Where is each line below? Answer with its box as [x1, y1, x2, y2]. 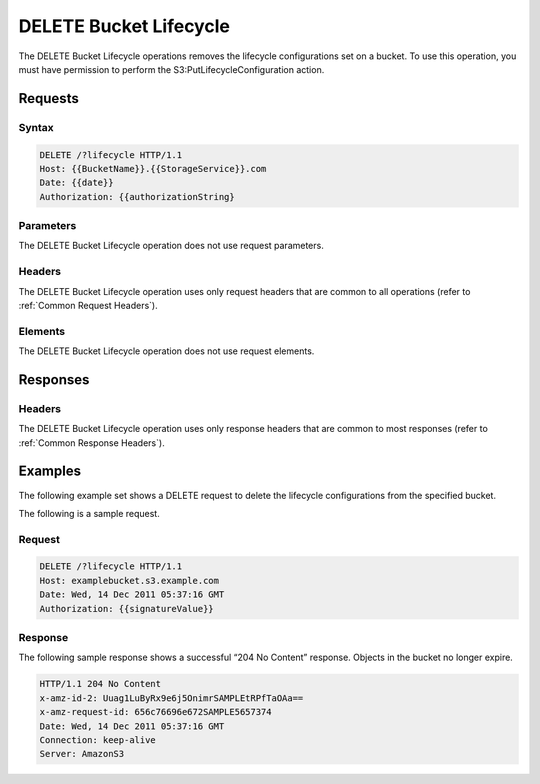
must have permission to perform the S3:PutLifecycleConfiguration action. [18, 63, 325, 75]
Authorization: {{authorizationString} [39, 191, 235, 202]
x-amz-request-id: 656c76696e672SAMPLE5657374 [39, 706, 272, 718]
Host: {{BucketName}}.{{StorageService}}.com [39, 163, 267, 174]
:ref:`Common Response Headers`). [18, 436, 165, 449]
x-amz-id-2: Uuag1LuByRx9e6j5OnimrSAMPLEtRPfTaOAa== [39, 692, 304, 704]
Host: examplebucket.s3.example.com [39, 575, 220, 586]
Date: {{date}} [39, 177, 114, 189]
